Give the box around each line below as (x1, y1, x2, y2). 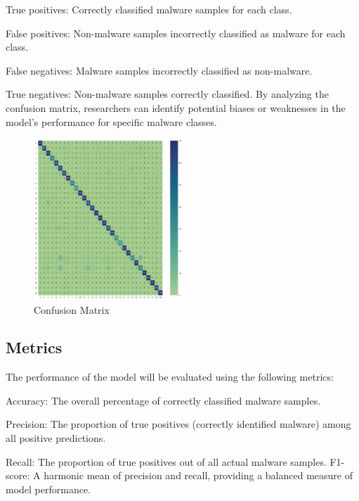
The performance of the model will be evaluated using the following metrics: (6, 369, 334, 384)
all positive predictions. (6, 431, 106, 445)
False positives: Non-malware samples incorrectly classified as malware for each (6, 25, 346, 40)
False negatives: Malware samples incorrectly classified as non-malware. (6, 63, 313, 77)
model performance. (6, 481, 91, 496)
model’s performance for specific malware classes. (6, 114, 217, 129)
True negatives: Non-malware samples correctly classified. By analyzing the (6, 87, 329, 101)
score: (6, 468, 30, 483)
